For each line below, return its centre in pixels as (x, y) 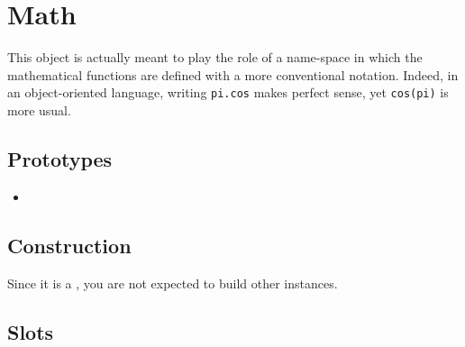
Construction (69, 245)
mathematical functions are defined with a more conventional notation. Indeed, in (233, 74)
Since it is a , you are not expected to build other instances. (173, 283)
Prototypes (60, 158)
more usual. (39, 110)
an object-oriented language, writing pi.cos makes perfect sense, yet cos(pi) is (228, 92)
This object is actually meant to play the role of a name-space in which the (215, 57)
